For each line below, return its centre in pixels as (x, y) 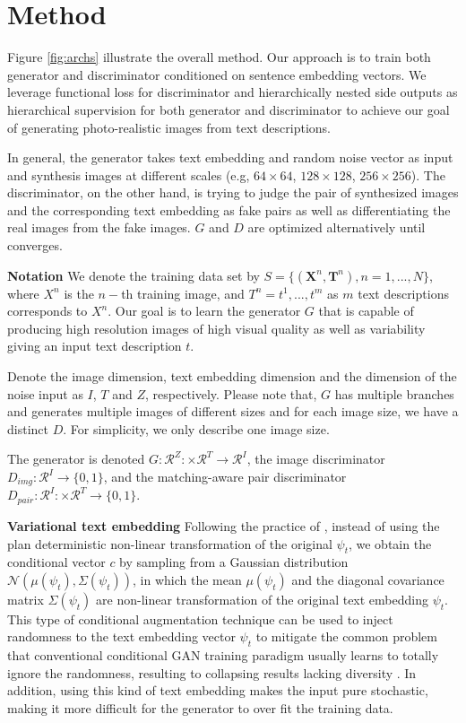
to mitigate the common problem (346, 636)
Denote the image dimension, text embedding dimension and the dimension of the (232, 376)
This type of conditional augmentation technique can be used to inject (200, 618)
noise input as (45, 393)
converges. (35, 245)
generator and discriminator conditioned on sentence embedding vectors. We (217, 74)
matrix (26, 599)
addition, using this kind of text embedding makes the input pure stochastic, (218, 690)
